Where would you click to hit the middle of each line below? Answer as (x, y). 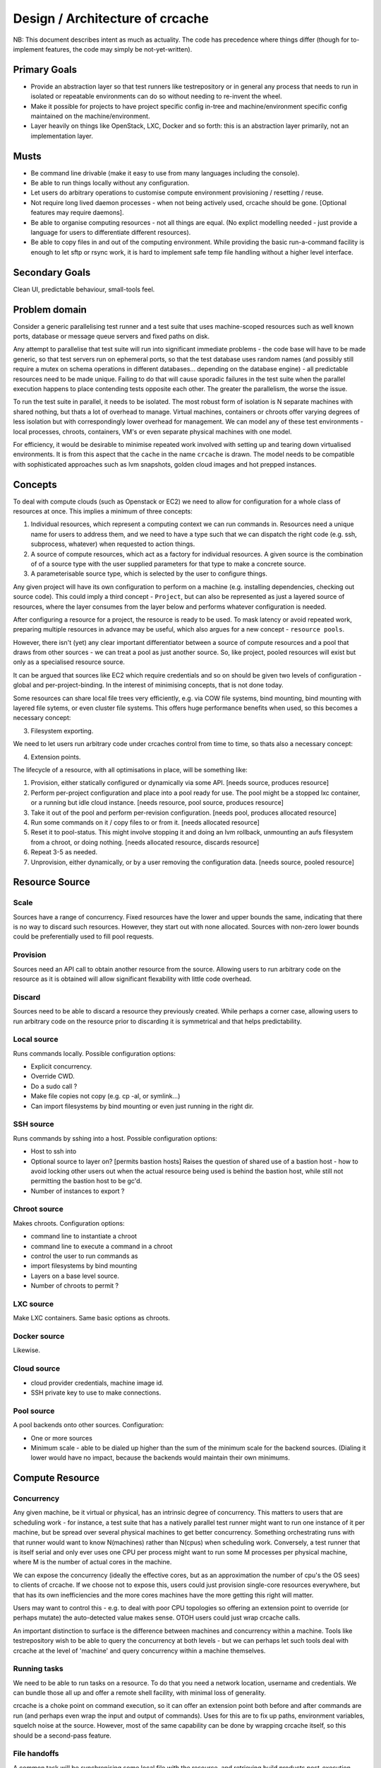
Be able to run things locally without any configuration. (110, 183)
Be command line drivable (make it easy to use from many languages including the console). (165, 173)
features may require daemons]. (77, 213)
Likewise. (27, 1350)
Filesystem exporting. (62, 731)
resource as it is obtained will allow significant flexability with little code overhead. (132, 979)
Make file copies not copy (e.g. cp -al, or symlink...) (105, 1096)
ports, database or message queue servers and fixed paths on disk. (111, 337)
